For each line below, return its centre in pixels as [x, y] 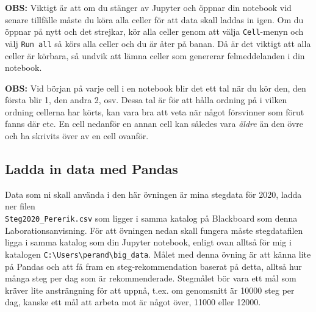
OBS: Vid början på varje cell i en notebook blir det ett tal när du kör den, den [156, 88]
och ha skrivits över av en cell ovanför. [77, 136]
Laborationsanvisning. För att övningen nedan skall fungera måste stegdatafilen [154, 230]
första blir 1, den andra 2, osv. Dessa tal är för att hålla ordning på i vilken [146, 100]
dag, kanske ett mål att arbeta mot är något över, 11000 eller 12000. [133, 302]
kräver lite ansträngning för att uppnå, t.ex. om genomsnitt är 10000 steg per [150, 290]
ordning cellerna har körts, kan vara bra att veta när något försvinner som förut [155, 111]
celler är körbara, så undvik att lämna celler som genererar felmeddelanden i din [155, 55]
